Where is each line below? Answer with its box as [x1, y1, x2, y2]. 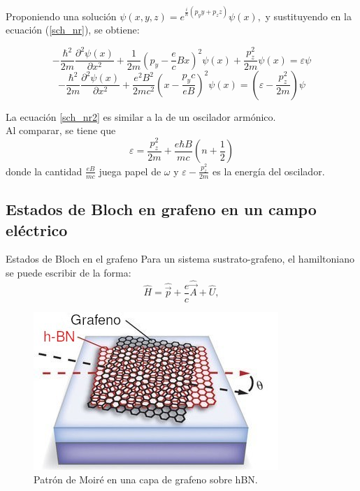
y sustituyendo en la [265, 8, 352, 23]
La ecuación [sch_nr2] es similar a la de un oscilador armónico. [6, 109, 276, 124]
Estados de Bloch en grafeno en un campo [6, 198, 317, 220]
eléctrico [6, 219, 68, 240]
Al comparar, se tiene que [6, 123, 116, 138]
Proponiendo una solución [6, 8, 117, 23]
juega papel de [99, 163, 161, 178]
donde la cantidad [6, 163, 82, 178]
